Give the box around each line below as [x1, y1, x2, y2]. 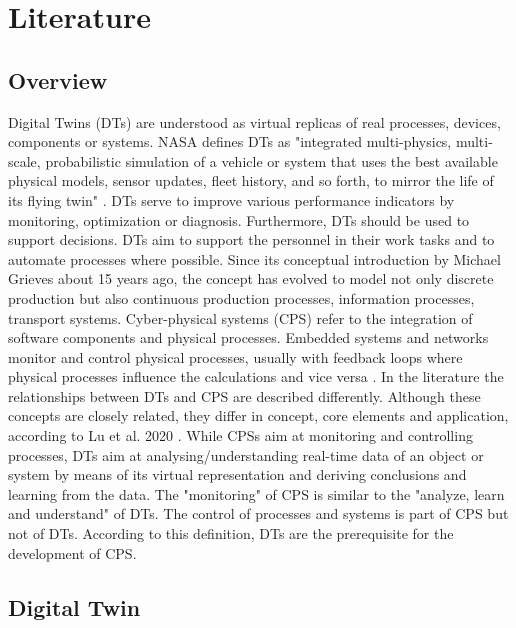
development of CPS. [8, 542, 137, 563]
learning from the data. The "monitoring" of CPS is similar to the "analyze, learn [8, 483, 505, 504]
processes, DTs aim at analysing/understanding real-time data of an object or [8, 444, 484, 465]
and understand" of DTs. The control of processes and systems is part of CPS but [8, 503, 509, 524]
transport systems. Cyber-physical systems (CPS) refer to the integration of [8, 307, 473, 328]
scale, [8, 150, 41, 171]
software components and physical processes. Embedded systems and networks [8, 327, 489, 348]
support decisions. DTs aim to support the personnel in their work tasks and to [8, 229, 495, 250]
